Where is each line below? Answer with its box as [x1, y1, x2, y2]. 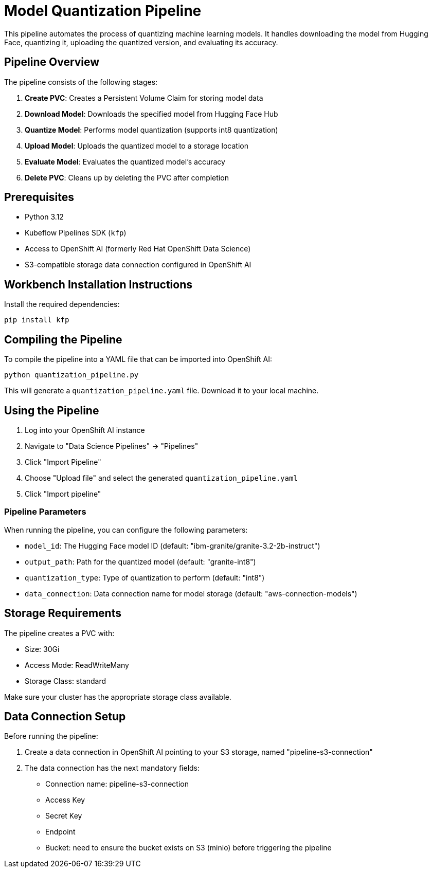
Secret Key [45, 811, 82, 821]
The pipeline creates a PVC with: [4, 628, 115, 638]
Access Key [45, 795, 85, 805]
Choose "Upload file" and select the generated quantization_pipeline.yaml [25, 473, 298, 482]
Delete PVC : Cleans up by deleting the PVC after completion [25, 173, 229, 182]
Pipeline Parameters [4, 506, 86, 517]
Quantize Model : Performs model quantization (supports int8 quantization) [25, 125, 278, 134]
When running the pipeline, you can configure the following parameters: [4, 525, 248, 534]
